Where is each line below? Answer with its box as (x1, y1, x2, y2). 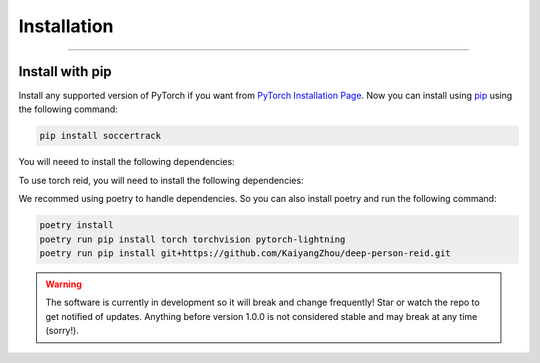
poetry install (39, 220, 114, 231)
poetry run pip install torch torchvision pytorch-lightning (39, 233, 346, 245)
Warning (45, 278, 82, 290)
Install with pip (18, 63, 112, 80)
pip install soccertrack (39, 130, 162, 142)
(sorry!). (45, 325, 79, 337)
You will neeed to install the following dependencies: (18, 156, 235, 168)
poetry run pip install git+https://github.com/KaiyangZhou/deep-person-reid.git (39, 247, 452, 259)
